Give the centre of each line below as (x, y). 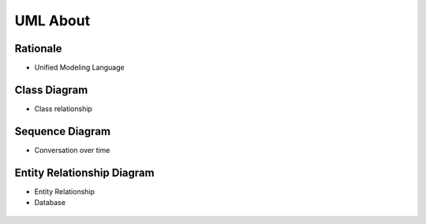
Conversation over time (72, 150)
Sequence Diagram (62, 131)
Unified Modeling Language (80, 68)
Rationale (38, 49)
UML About (52, 21)
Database (50, 203)
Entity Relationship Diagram (84, 172)
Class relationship (63, 108)
